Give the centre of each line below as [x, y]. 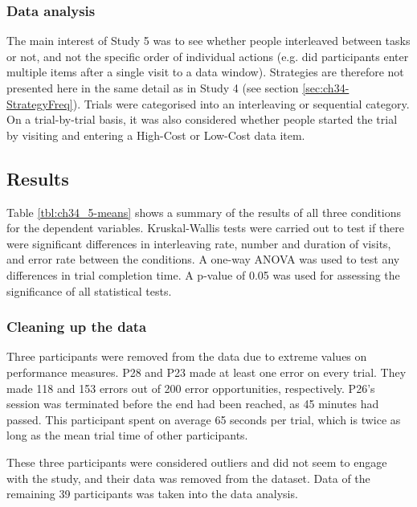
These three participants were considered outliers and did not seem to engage [197, 462]
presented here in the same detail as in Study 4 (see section [153, 88]
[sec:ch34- [326, 88]
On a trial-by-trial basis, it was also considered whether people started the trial [202, 119]
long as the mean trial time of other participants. [127, 435]
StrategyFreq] [40, 103]
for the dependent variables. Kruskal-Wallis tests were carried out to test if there [205, 228]
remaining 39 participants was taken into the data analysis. [152, 494]
